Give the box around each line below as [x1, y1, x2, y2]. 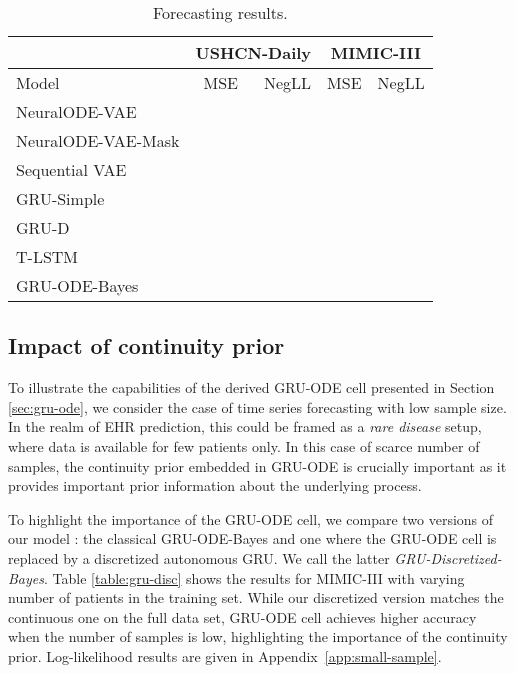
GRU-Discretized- [394, 547, 502, 568]
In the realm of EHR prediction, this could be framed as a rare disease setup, [8, 416, 482, 437]
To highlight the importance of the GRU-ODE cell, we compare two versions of [8, 508, 494, 529]
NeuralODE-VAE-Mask [16, 129, 180, 152]
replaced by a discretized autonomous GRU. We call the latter [8, 547, 390, 568]
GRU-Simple [16, 187, 105, 210]
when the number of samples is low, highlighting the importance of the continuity [8, 626, 508, 647]
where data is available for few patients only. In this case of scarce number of [8, 435, 480, 456]
